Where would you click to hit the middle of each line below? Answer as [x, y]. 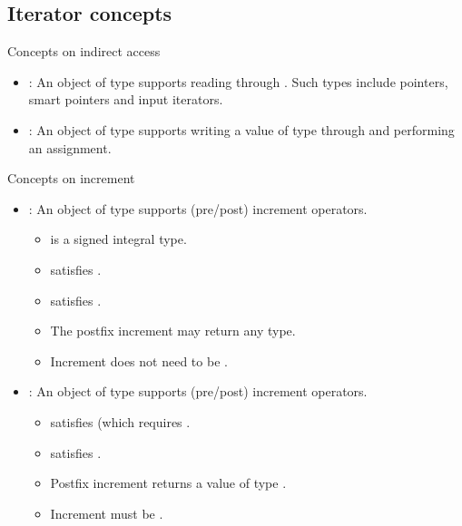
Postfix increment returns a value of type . [168, 483]
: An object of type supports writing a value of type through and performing [241, 129]
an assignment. [70, 147]
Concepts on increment [71, 178]
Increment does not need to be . [139, 360]
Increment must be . [107, 513]
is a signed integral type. [118, 239]
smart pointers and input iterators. [126, 99]
